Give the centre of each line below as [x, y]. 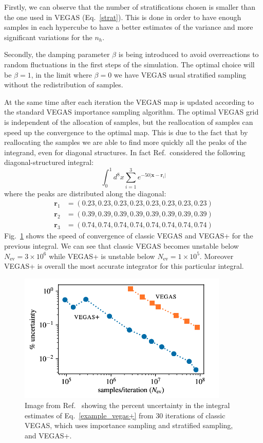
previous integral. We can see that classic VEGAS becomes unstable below [121, 246]
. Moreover [217, 256]
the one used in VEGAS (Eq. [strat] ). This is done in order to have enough [123, 17]
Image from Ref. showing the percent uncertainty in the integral [127, 405]
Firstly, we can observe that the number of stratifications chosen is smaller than [130, 7]
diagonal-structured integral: [49, 162]
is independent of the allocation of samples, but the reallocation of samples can [129, 122]
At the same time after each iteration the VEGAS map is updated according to [129, 101]
